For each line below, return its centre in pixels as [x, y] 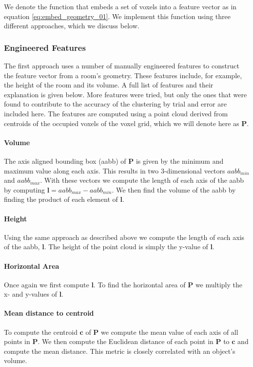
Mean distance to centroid [49, 313]
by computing [25, 189]
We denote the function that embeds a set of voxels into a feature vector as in [120, 6]
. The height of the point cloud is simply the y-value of [126, 247]
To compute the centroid [41, 332]
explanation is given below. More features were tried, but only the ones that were [126, 94]
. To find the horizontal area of [139, 284]
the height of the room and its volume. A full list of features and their [109, 85]
